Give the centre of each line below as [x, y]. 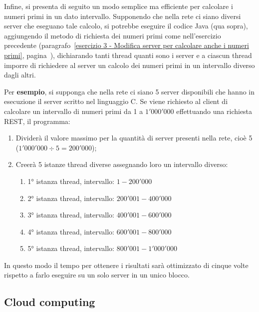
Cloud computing [50, 302]
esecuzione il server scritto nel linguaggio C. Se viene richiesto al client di [116, 101]
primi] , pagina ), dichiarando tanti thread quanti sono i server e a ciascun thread [128, 55]
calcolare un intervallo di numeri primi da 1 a [74, 111]
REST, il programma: [37, 121]
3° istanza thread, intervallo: [71, 215]
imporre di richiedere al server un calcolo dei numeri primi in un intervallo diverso [129, 65]
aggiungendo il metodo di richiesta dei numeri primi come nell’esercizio [113, 35]
